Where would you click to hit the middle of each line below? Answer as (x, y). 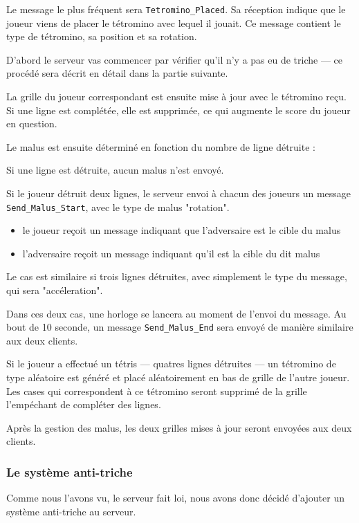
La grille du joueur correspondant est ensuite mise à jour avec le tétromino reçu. (176, 97)
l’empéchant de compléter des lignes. (84, 404)
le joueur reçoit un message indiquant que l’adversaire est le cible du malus (182, 230)
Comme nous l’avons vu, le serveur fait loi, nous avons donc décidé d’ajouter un (175, 498)
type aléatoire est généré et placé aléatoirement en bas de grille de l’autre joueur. (178, 377)
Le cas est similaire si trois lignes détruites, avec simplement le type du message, (177, 276)
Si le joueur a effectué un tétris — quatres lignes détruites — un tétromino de (171, 364)
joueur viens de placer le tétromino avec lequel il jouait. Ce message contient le (174, 22)
